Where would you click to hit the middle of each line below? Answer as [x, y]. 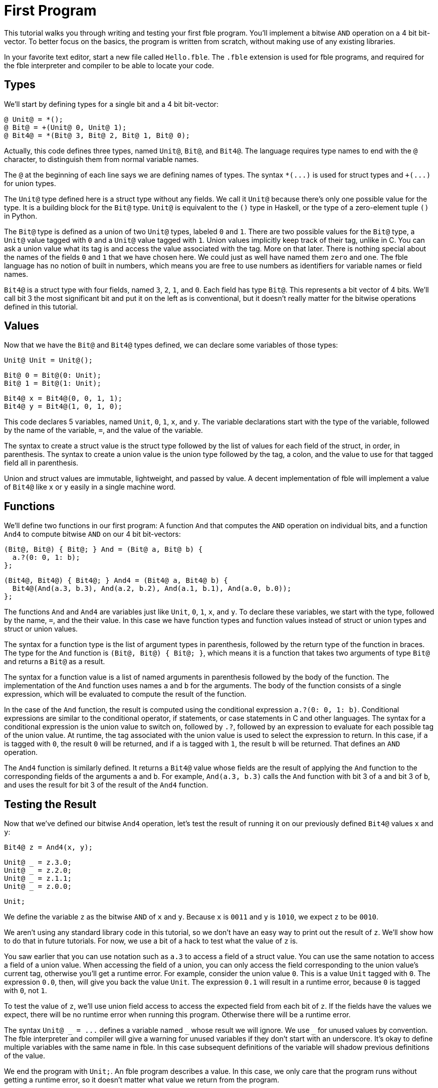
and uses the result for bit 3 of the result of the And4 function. [106, 785]
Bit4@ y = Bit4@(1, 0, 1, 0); [63, 407]
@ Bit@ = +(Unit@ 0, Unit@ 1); [65, 127]
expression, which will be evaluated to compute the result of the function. [125, 694]
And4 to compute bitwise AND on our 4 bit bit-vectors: [92, 534]
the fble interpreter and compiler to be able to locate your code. [109, 65]
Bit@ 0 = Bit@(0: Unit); [53, 375]
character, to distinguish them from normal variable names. [101, 159]
